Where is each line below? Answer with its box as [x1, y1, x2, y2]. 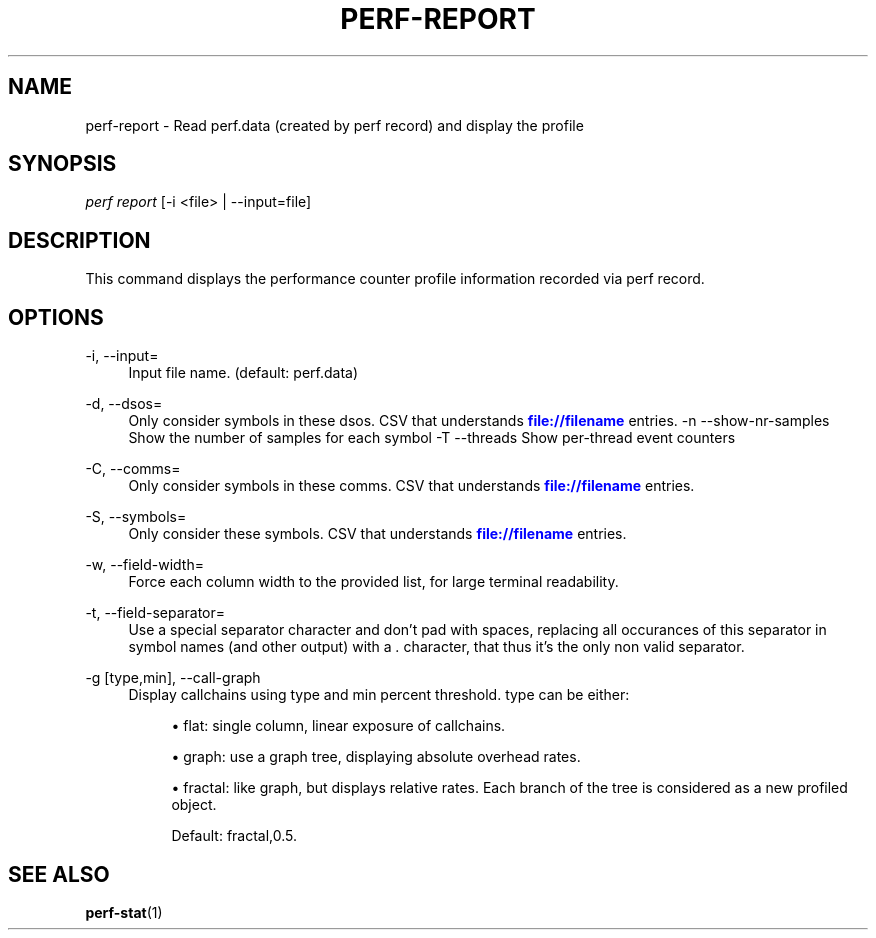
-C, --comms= [85, 460, 181, 478]
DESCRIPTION [8, 227, 151, 253]
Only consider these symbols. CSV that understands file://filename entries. [128, 525, 627, 543]
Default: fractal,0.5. [171, 827, 298, 845]
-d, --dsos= [85, 395, 163, 413]
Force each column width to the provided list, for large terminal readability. [128, 573, 619, 591]
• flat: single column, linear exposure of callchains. [171, 717, 506, 735]
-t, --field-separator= [85, 604, 226, 622]
